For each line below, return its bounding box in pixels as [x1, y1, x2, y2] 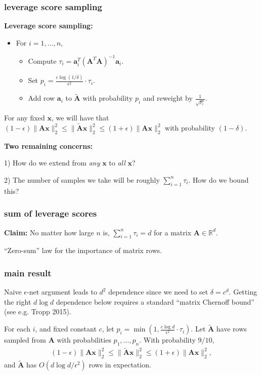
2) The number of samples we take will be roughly [4, 174, 160, 185]
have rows [216, 323, 247, 334]
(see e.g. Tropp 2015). [4, 306, 71, 317]
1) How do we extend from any [4, 157, 100, 168]
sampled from [4, 335, 46, 345]
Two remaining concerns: [4, 140, 93, 151]
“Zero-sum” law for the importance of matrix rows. [4, 245, 162, 256]
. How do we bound [188, 174, 249, 185]
